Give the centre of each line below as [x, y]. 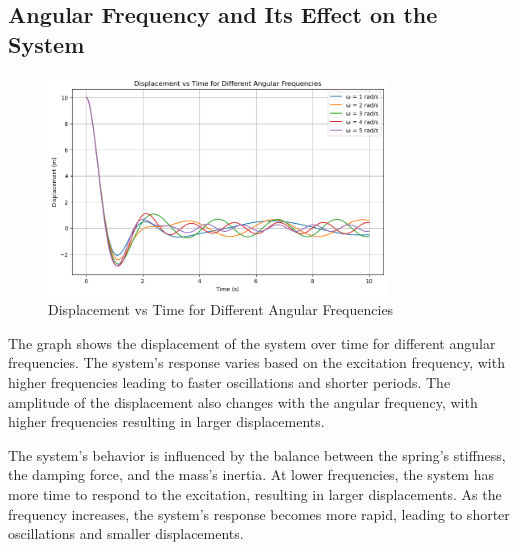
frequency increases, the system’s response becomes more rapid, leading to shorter [259, 513]
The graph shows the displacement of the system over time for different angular [252, 342]
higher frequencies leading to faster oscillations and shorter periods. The [229, 381]
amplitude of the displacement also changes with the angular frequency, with [243, 401]
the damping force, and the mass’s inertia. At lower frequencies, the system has [251, 474]
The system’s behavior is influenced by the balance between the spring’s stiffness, [257, 454]
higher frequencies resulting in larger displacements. [166, 421]
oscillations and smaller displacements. [126, 533]
